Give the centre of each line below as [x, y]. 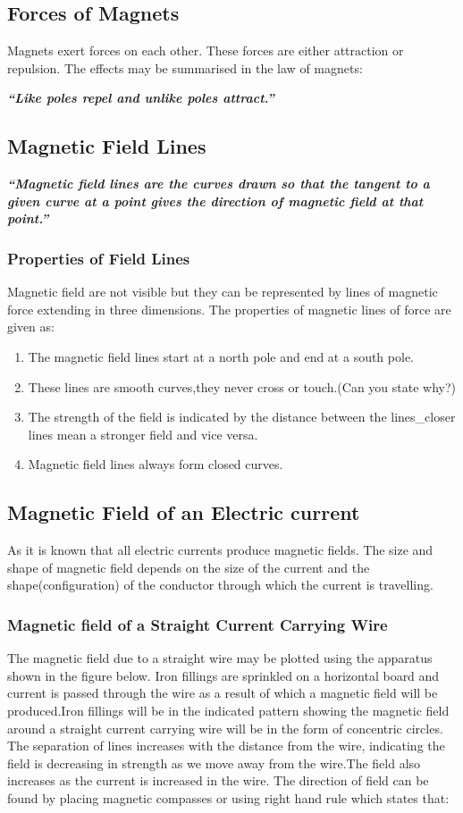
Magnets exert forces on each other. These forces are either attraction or [206, 50]
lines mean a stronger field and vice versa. [143, 434]
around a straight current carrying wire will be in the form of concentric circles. [225, 728]
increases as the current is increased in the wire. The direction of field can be [218, 780]
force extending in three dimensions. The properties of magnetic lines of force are [229, 309]
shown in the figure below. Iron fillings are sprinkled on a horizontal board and [223, 675]
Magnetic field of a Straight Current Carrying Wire [198, 624]
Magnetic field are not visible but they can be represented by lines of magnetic [223, 292]
